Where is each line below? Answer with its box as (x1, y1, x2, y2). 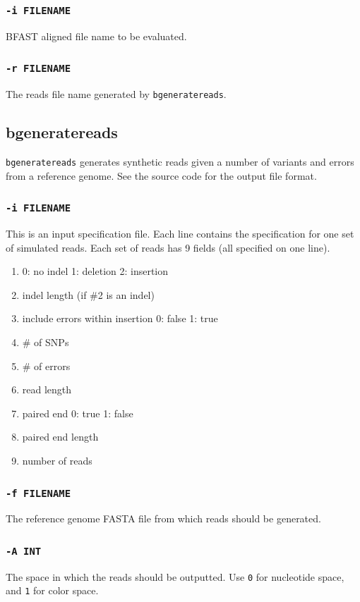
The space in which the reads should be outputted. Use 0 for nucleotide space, (6, 569, 344, 584)
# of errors (22, 358, 71, 373)
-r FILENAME (6, 63, 71, 75)
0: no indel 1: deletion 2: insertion (22, 264, 169, 278)
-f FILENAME (6, 487, 71, 499)
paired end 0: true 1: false (22, 405, 133, 420)
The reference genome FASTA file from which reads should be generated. (6, 511, 321, 526)
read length (22, 382, 72, 397)
